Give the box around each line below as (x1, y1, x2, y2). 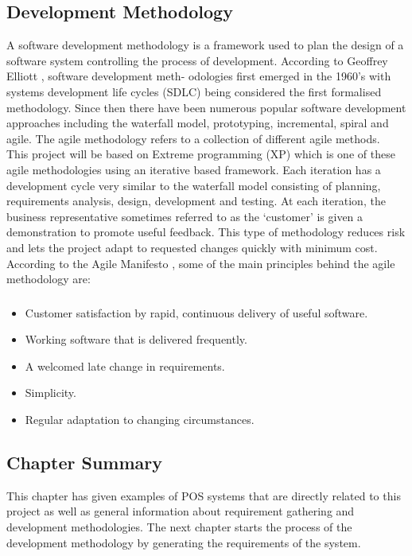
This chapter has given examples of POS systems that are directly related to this (6, 487, 401, 504)
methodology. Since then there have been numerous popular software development (6, 99, 406, 115)
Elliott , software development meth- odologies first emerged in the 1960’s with (6, 68, 391, 84)
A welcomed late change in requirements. (25, 357, 225, 374)
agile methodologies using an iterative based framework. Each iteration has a (6, 161, 381, 177)
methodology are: (6, 270, 91, 287)
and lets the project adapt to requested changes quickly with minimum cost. (6, 239, 378, 255)
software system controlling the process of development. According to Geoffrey (6, 52, 388, 68)
